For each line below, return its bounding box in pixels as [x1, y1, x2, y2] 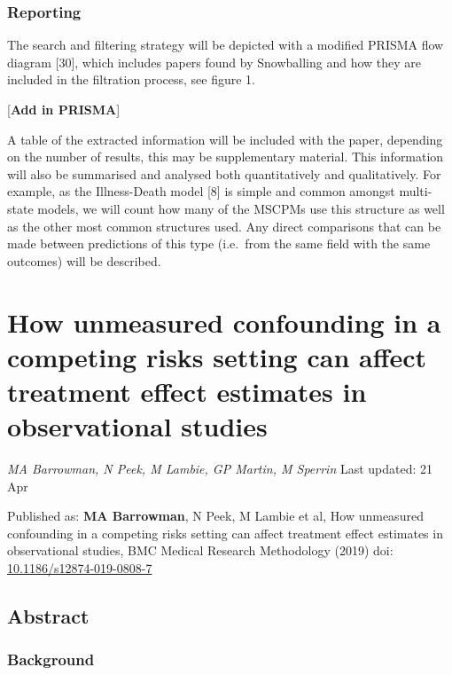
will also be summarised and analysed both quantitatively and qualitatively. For [7, 164, 441, 183]
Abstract [7, 601, 90, 629]
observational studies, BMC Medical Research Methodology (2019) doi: [7, 541, 394, 560]
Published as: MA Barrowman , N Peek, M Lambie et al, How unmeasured [7, 506, 424, 525]
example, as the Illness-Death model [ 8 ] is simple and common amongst [7, 182, 395, 200]
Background [7, 648, 95, 671]
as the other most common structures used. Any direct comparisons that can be [7, 216, 441, 235]
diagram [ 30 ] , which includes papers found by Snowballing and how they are [7, 52, 422, 71]
